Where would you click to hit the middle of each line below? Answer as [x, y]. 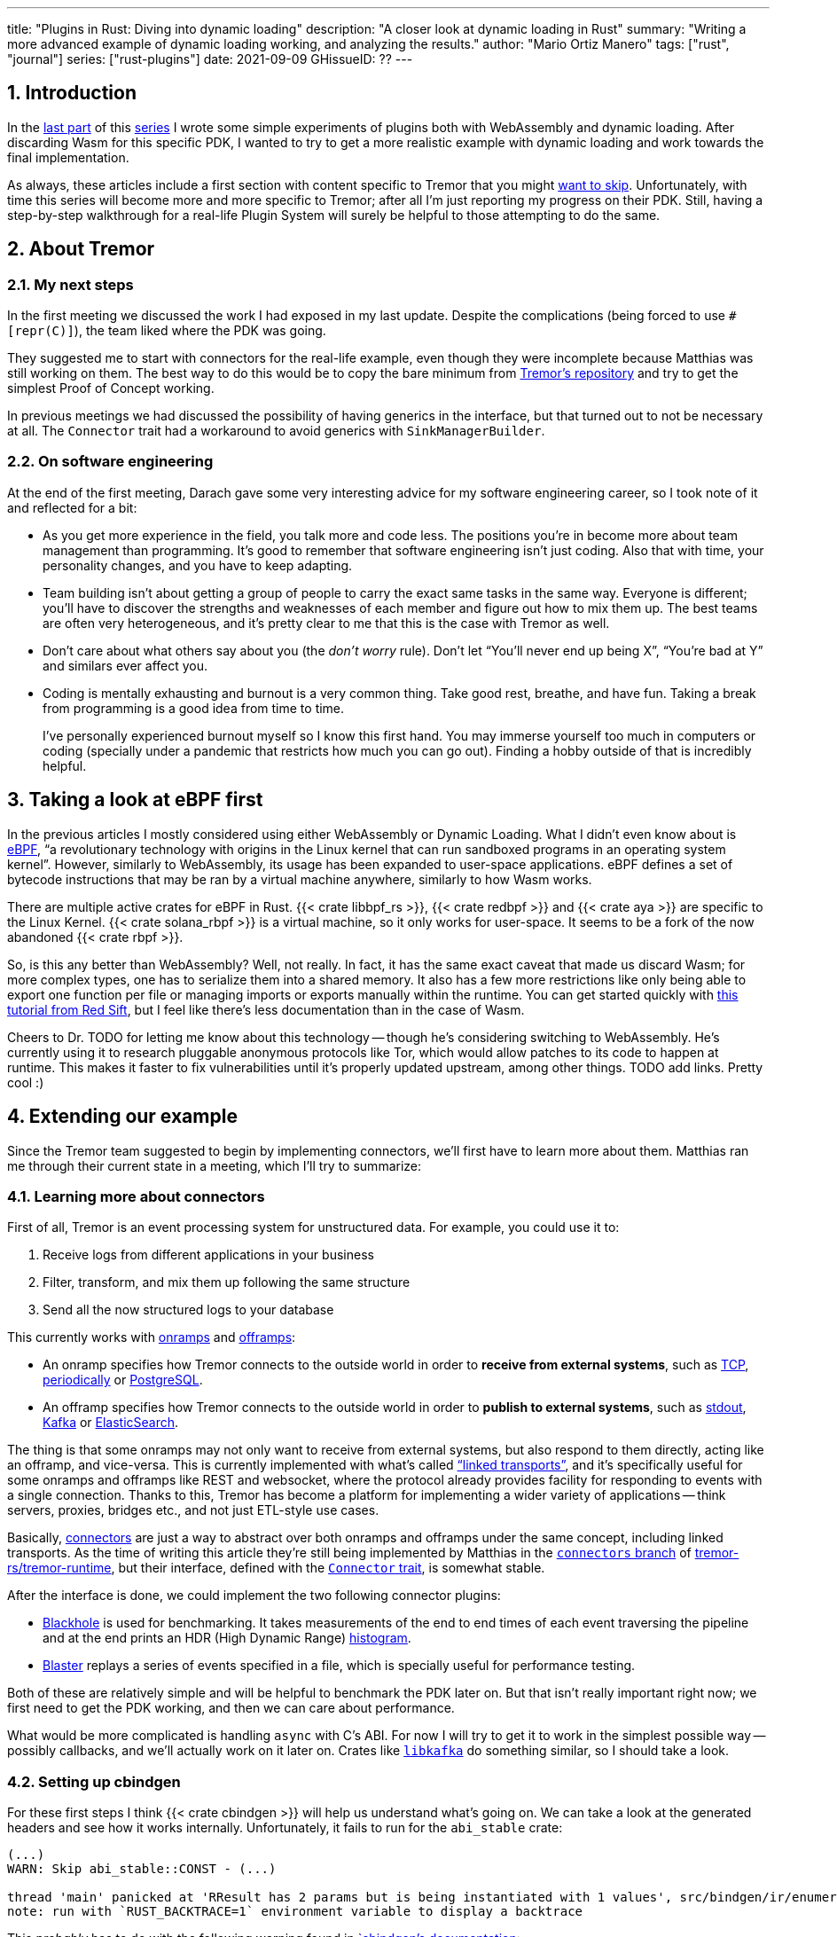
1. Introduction [72, 93]
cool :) [26, 1082]
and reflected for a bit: [72, 507]
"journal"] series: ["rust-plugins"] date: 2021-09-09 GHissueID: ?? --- [210, 59]
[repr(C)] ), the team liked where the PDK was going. [167, 331]
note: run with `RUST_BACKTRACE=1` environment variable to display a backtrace [295, 1911]
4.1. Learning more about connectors [136, 1196]
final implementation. [68, 157]
